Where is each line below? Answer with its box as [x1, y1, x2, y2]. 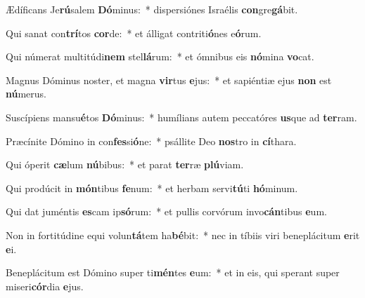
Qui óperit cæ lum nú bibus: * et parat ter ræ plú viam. [6, 157, 244, 172]
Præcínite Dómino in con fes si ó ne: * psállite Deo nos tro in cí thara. [6, 133, 297, 148]
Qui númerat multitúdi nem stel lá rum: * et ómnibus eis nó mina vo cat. [6, 49, 314, 64]
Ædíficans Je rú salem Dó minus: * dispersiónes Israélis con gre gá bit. [6, 2, 298, 16]
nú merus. [6, 86, 47, 101]
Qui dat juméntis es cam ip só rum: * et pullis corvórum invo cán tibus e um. [6, 204, 327, 219]
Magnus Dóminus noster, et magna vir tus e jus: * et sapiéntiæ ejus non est [6, 72, 332, 87]
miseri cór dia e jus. [6, 278, 84, 293]
